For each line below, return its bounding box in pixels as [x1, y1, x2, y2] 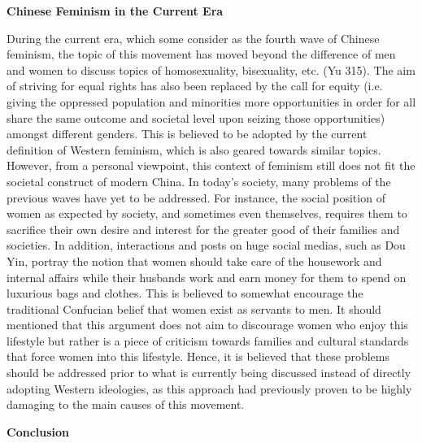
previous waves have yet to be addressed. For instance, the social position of [7, 189, 385, 206]
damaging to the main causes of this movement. [7, 396, 245, 413]
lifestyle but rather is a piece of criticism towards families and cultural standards [7, 332, 409, 349]
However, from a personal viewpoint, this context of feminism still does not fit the [7, 157, 415, 174]
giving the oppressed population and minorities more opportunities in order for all [7, 93, 416, 110]
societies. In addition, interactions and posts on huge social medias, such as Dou [7, 237, 406, 254]
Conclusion [7, 423, 70, 440]
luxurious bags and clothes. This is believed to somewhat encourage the [7, 284, 363, 302]
